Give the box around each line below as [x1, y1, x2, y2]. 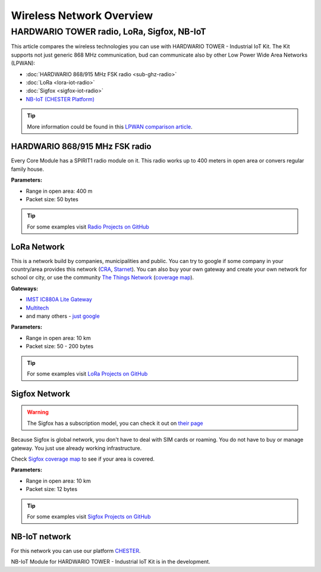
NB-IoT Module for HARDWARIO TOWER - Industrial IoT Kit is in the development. [11, 558, 210, 565]
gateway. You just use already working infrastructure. [11, 444, 142, 452]
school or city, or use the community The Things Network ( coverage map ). [11, 274, 194, 281]
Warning [27, 408, 49, 416]
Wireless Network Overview [11, 9, 153, 22]
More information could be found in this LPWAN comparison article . [27, 123, 193, 130]
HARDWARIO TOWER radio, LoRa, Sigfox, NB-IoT [11, 26, 206, 37]
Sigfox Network [11, 389, 71, 399]
